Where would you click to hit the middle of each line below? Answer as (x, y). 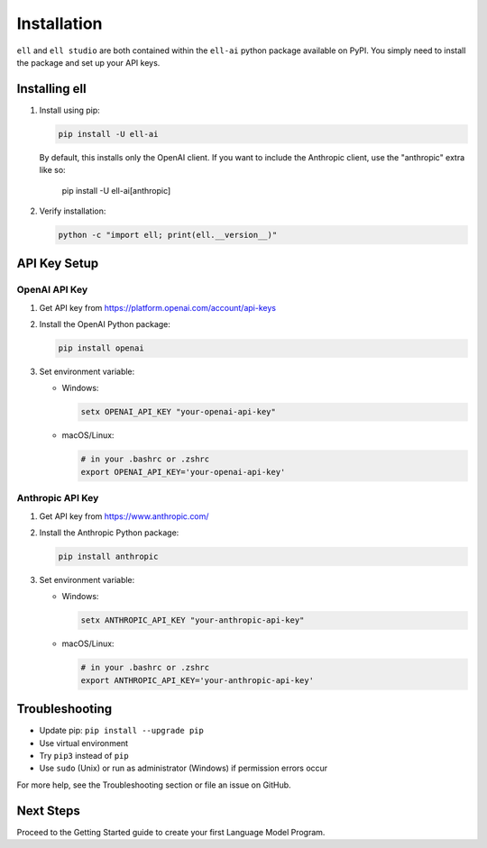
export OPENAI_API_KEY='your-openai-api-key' (183, 472)
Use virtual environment (84, 743)
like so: (53, 170)
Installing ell (51, 89)
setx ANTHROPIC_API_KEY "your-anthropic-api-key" (193, 620)
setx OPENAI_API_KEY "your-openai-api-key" (179, 412)
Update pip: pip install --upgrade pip (122, 731)
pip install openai (101, 348)
